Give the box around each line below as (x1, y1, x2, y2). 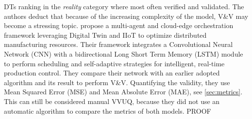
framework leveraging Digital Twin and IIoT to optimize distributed (4, 30, 207, 40)
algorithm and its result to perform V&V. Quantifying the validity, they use (4, 77, 230, 87)
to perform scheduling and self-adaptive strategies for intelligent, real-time (4, 58, 225, 68)
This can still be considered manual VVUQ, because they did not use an (4, 96, 220, 106)
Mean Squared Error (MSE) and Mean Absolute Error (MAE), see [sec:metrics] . (4, 87, 243, 97)
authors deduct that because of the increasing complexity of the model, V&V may (4, 11, 249, 21)
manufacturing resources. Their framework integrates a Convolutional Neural (4, 39, 233, 49)
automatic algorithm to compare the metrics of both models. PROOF (4, 105, 211, 116)
